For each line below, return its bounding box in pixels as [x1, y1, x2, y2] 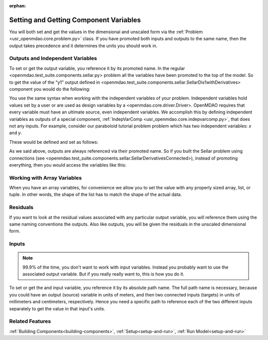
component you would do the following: [9, 86, 90, 92]
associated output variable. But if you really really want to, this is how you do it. [22, 271, 185, 277]
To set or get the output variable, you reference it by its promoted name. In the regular [9, 65, 186, 71]
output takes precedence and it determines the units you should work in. [9, 43, 158, 49]
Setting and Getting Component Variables [9, 15, 141, 24]
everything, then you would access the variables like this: [9, 162, 127, 168]
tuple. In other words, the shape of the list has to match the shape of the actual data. [9, 191, 182, 198]
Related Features [9, 318, 51, 325]
